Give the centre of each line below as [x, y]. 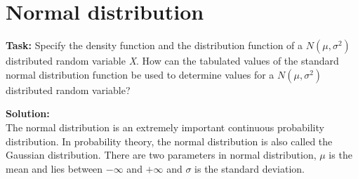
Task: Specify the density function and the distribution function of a [154, 45]
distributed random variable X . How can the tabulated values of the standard [172, 61]
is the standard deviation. [250, 168]
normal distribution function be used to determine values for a [140, 74]
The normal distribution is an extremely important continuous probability [165, 127]
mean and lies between [54, 168]
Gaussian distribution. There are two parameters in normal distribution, [161, 155]
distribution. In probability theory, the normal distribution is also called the [169, 141]
